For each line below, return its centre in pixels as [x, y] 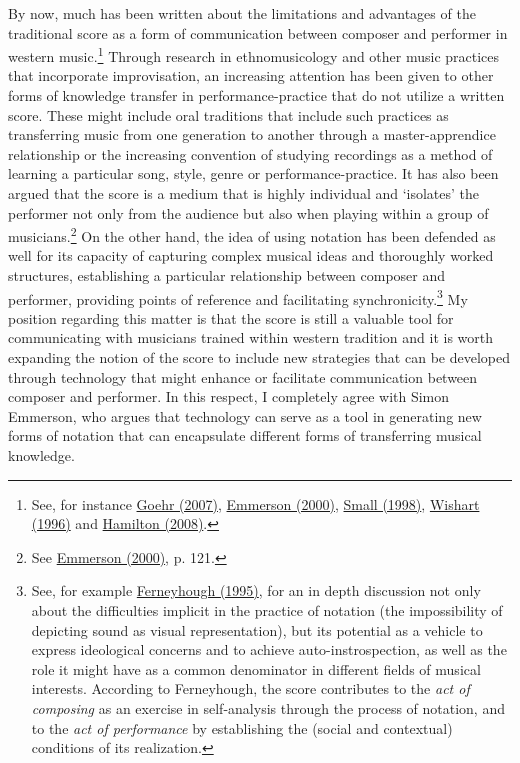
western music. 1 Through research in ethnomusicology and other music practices [254, 54]
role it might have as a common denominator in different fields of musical [256, 668]
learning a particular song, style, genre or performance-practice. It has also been [253, 173]
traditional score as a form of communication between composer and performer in [258, 32]
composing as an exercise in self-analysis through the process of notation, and [268, 707]
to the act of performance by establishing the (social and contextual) [242, 727]
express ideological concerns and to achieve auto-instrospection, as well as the [269, 649]
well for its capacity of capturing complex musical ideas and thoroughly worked [251, 255]
